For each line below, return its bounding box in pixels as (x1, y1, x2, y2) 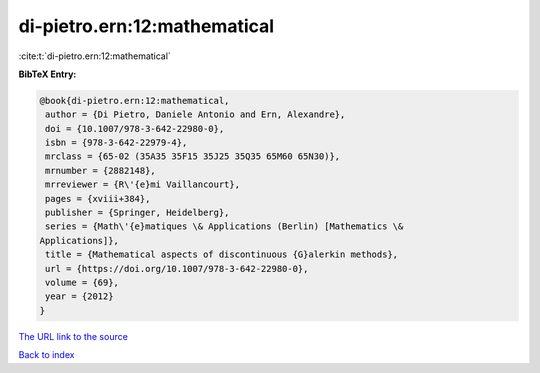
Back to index (18, 349, 75, 361)
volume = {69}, (45, 277, 120, 288)
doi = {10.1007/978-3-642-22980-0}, (45, 123, 225, 134)
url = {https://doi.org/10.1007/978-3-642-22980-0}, (45, 263, 309, 274)
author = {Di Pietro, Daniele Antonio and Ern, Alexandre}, (45, 109, 346, 120)
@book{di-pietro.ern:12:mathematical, (39, 95, 230, 106)
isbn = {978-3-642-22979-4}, (45, 137, 188, 149)
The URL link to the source (18, 330, 129, 342)
